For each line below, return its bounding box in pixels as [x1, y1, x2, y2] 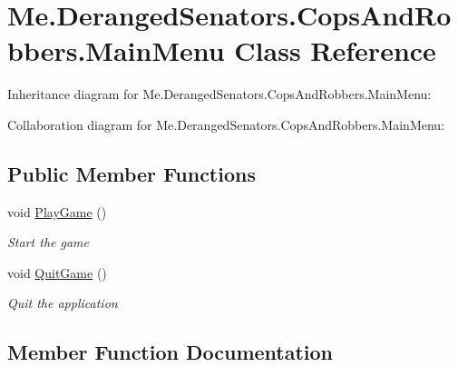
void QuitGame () [7, 263, 107, 282]
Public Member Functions [7, 159, 256, 187]
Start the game [7, 233, 89, 252]
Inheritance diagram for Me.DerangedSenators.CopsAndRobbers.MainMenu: [7, 84, 432, 104]
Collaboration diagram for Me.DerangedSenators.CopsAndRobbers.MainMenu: [7, 114, 445, 134]
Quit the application [7, 293, 118, 312]
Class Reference [234, 32, 436, 69]
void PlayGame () [7, 202, 107, 221]
